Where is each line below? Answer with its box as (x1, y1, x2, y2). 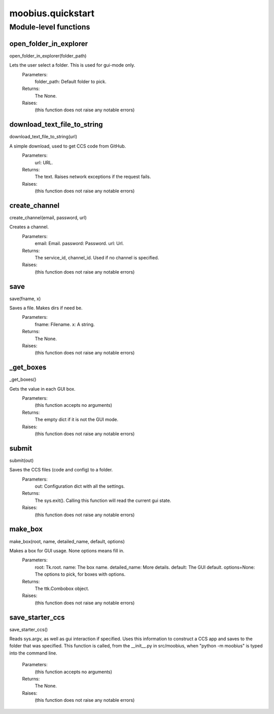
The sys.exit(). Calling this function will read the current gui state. (35, 497, 172, 503)
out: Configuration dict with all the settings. (35, 483, 125, 489)
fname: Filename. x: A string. (35, 321, 95, 328)
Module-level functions (9, 22, 90, 32)
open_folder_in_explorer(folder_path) (9, 52, 87, 58)
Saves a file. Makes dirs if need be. (9, 305, 83, 311)
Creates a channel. (9, 224, 49, 230)
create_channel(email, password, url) (9, 215, 87, 221)
